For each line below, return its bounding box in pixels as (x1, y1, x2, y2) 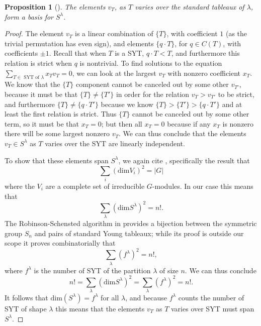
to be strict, (218, 88, 254, 99)
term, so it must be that (5, 118, 79, 129)
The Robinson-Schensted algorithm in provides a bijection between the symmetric (5, 218, 257, 228)
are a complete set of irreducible (45, 180, 145, 191)
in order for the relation (116, 88, 190, 99)
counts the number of (178, 292, 244, 302)
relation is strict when (5, 57, 72, 68)
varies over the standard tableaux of (135, 2, 244, 12)
